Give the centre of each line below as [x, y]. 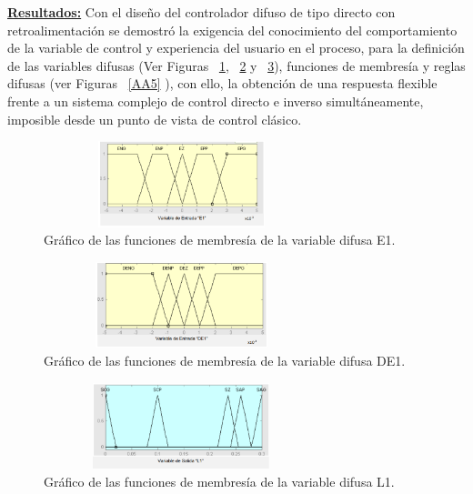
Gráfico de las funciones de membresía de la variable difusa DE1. [225, 360]
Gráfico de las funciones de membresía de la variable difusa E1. [220, 240]
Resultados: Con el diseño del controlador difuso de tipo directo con [201, 12]
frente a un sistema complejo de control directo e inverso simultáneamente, [216, 101]
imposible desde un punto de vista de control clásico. [155, 119]
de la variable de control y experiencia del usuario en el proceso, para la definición [236, 48]
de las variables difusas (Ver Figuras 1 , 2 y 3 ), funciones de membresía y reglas [236, 65]
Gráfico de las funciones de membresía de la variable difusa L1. [219, 481]
